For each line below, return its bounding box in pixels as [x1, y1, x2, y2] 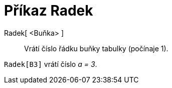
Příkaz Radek [4, 2, 93, 19]
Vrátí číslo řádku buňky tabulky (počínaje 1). [24, 44, 168, 53]
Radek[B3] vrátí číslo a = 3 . [4, 59, 97, 68]
